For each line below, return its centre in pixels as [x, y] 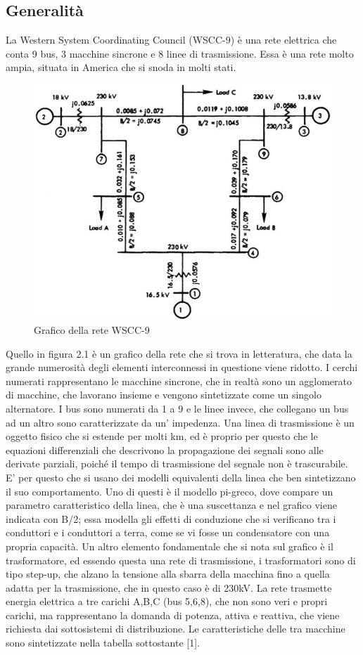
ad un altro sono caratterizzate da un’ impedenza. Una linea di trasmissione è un [180, 422]
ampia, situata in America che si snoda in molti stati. [121, 67]
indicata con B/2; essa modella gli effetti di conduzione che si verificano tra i [171, 518]
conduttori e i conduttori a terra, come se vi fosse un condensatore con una [168, 532]
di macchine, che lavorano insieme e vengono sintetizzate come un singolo [164, 395]
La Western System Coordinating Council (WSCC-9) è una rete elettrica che [171, 40]
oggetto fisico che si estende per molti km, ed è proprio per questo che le [162, 436]
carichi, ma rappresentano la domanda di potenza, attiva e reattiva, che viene [173, 615]
